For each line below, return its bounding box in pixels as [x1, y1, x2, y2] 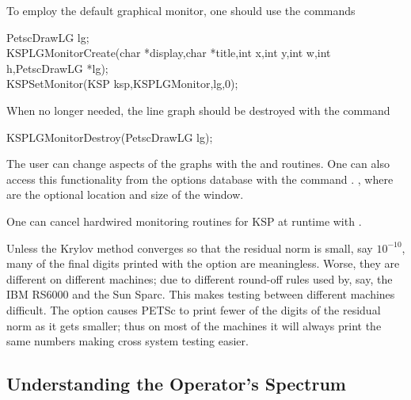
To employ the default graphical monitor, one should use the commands [6, 2, 356, 18]
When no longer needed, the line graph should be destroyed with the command [6, 101, 390, 118]
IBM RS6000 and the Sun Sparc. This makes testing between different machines [6, 286, 395, 303]
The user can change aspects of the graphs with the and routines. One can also [6, 155, 390, 172]
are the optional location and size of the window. [6, 186, 244, 203]
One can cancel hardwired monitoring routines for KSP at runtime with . [6, 212, 362, 229]
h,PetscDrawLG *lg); [6, 59, 108, 76]
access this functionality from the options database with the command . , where [6, 170, 394, 187]
